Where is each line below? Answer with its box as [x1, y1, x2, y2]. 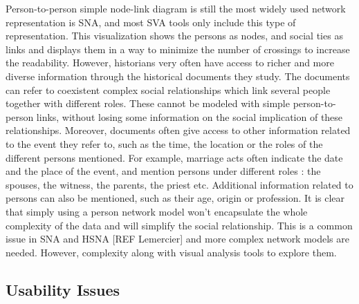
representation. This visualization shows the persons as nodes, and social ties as [6, 28, 343, 43]
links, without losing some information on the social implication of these [36, 109, 343, 124]
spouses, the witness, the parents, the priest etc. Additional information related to [6, 177, 353, 191]
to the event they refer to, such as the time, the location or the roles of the [6, 136, 323, 151]
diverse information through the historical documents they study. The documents [6, 68, 350, 83]
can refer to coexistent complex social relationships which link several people [6, 82, 331, 97]
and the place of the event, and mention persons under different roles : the [6, 164, 321, 178]
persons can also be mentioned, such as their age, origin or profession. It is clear [6, 191, 345, 205]
